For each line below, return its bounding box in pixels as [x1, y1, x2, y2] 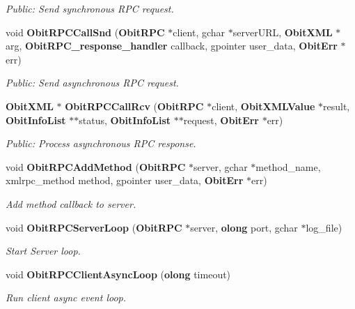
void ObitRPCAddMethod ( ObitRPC [6, 159, 186, 174]
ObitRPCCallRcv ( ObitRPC [65, 98, 204, 113]
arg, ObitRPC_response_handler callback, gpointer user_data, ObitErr [6, 38, 338, 53]
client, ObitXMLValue [212, 98, 315, 113]
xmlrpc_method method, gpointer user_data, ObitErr [6, 173, 244, 188]
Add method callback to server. [6, 196, 136, 211]
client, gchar [173, 24, 226, 39]
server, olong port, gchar [190, 220, 298, 234]
